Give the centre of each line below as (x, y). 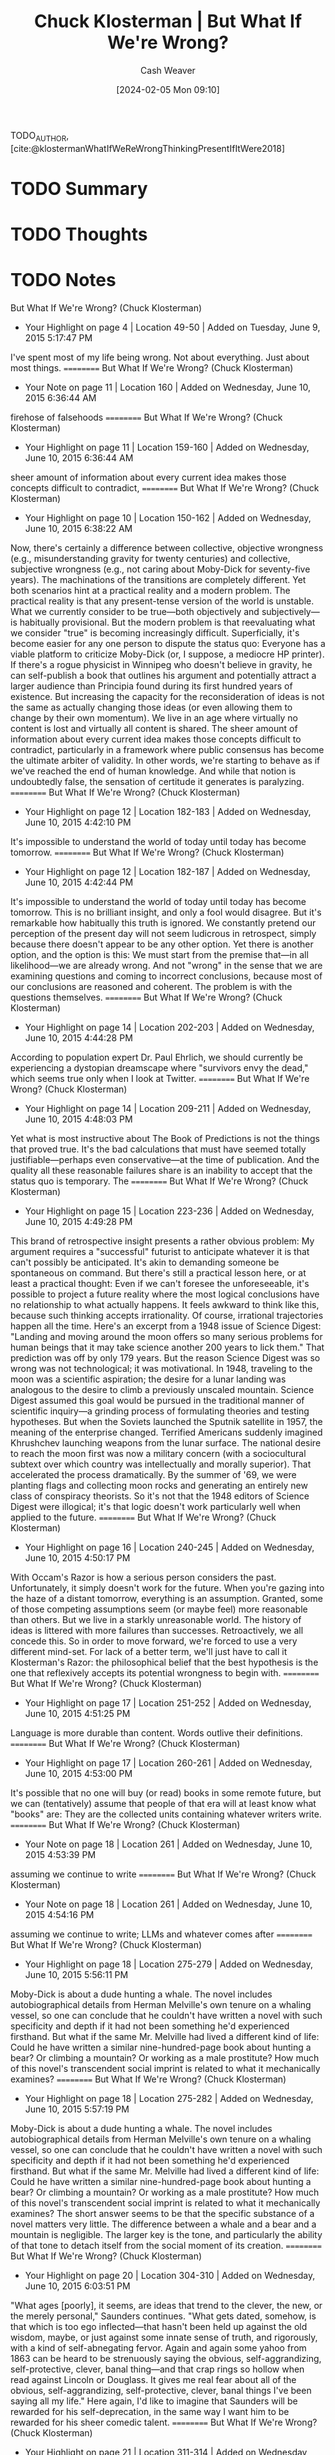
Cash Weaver (168, 70)
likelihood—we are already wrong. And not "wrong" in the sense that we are (166, 966)
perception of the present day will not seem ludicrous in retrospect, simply (163, 934)
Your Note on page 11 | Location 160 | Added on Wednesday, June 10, (168, 387)
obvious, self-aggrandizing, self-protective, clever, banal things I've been (161, 2391)
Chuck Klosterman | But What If (168, 21)
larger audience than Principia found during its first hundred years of (151, 686)
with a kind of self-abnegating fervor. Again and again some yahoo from (158, 2348)
